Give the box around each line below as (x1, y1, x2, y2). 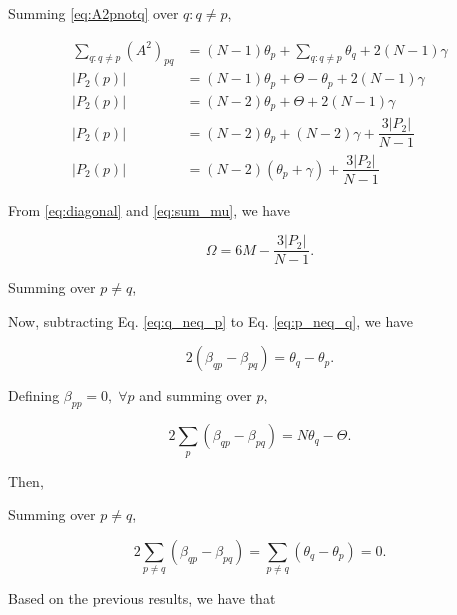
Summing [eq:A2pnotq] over (8, 3, 179, 23)
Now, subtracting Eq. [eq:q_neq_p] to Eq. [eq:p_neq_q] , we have (8, 310, 414, 331)
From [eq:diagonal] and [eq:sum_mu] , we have (8, 199, 290, 220)
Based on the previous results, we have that (8, 588, 276, 609)
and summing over (139, 385, 252, 406)
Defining (8, 385, 60, 406)
